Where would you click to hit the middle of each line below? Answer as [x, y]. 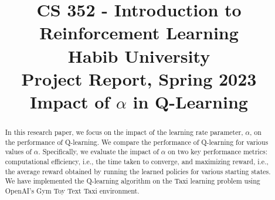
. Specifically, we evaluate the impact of [99, 152]
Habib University [139, 55]
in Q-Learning [190, 101]
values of [18, 152]
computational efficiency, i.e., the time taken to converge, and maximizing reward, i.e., [137, 161]
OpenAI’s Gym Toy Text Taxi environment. [72, 190]
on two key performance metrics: [218, 152]
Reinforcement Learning [139, 33]
